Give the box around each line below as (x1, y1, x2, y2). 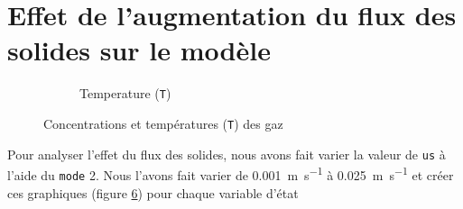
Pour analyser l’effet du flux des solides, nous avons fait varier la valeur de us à (7, 144, 446, 163)
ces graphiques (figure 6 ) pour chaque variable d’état (7, 183, 299, 202)
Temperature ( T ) (79, 84, 171, 103)
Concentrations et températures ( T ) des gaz (43, 114, 283, 132)
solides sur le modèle (7, 32, 271, 68)
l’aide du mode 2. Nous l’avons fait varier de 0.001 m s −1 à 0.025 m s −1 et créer (7, 163, 454, 184)
